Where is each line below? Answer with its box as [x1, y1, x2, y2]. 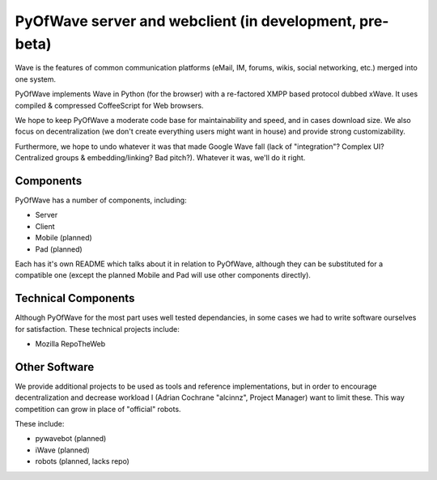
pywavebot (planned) [35, 434, 107, 444]
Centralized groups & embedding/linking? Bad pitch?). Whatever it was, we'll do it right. [15, 153, 306, 163]
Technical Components [15, 291, 135, 305]
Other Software [15, 360, 95, 374]
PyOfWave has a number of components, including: [15, 195, 187, 205]
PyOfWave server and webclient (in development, [15, 12, 356, 30]
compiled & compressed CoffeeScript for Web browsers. [15, 100, 204, 110]
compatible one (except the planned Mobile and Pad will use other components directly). [15, 270, 312, 280]
